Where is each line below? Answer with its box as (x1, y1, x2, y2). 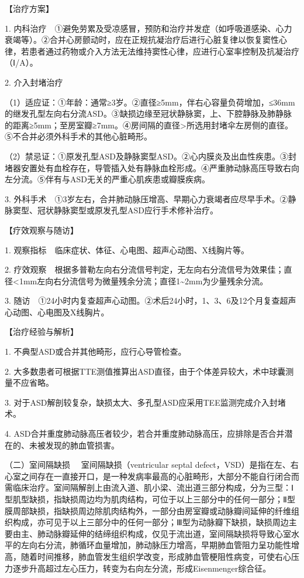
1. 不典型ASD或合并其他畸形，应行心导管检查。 (5, 345, 186, 358)
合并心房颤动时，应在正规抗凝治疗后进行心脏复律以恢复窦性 (49, 33, 279, 46)
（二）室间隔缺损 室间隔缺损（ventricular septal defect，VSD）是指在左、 (5, 458, 291, 471)
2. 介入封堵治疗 (5, 76, 63, 88)
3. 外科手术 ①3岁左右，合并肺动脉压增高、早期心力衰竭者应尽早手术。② (5, 192, 288, 205)
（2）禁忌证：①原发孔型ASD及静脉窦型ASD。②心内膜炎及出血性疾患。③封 (5, 149, 296, 162)
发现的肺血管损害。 (45, 438, 119, 451)
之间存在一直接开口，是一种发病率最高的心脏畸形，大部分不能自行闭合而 (20, 470, 299, 482)
